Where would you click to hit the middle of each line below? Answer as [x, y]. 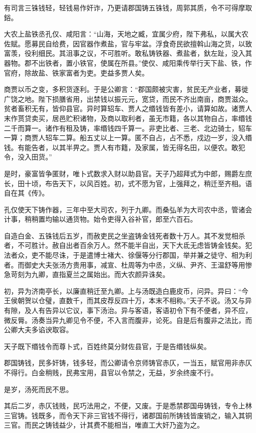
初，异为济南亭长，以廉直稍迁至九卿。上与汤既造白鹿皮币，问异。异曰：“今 [126, 291]
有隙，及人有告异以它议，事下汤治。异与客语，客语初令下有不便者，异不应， [128, 310]
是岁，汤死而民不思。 [38, 389]
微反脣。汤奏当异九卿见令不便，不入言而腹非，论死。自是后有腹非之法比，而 [128, 320]
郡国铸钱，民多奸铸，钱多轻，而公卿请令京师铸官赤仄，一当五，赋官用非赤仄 [128, 363]
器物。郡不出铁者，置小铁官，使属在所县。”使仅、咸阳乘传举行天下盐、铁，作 [128, 62]
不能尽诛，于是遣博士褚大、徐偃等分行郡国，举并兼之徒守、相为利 [145, 255]
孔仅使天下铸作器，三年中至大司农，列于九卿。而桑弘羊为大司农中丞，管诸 [125, 209]
